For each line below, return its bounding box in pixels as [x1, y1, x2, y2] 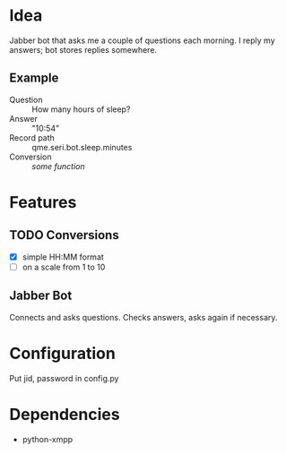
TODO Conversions [9, 227, 119, 243]
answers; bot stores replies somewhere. [9, 44, 158, 55]
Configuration [9, 343, 117, 363]
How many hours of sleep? [31, 104, 131, 115]
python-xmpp [22, 433, 74, 444]
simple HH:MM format [22, 252, 105, 262]
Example [9, 71, 59, 86]
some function [31, 160, 85, 171]
